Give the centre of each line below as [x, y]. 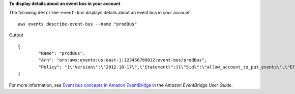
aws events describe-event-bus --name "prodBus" [77, 24]
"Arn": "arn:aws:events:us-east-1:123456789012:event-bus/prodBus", [123, 60]
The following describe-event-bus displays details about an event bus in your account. [100, 13]
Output [16, 35]
